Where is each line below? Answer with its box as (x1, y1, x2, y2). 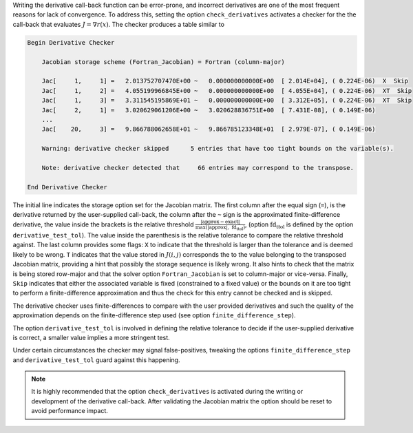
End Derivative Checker (27, 183, 108, 191)
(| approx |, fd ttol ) (205, 224, 246, 231)
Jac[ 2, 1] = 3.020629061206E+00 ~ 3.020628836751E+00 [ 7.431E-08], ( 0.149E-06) (41, 106, 376, 114)
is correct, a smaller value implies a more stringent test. (12, 333, 170, 341)
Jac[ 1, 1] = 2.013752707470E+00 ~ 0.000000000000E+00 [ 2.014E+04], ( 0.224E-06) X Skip (41, 77, 409, 85)
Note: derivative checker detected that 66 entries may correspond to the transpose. (41, 164, 354, 171)
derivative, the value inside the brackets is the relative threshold (12, 220, 194, 229)
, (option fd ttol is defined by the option (244, 220, 354, 230)
